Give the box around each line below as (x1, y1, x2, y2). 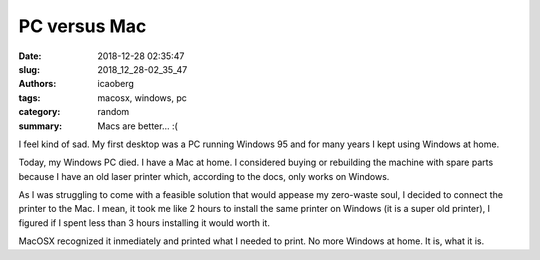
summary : (18, 120, 63, 132)
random (97, 106, 130, 118)
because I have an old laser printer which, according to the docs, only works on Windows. (18, 170, 390, 182)
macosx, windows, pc (97, 91, 187, 104)
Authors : (18, 78, 57, 90)
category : (18, 106, 61, 118)
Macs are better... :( (97, 120, 179, 132)
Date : (18, 50, 42, 62)
